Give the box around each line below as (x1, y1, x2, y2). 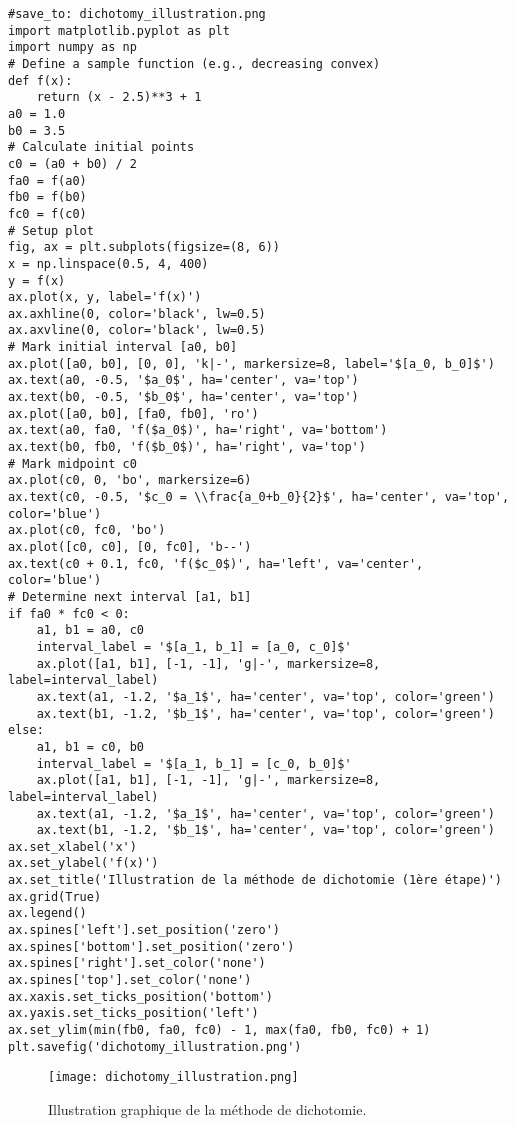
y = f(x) (8, 273, 66, 288)
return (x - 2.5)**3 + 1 (36, 90, 202, 105)
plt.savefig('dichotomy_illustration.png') (8, 1039, 302, 1054)
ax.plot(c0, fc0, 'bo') (8, 523, 166, 538)
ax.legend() (8, 906, 87, 921)
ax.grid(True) (8, 889, 102, 904)
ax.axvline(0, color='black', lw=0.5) (8, 323, 266, 338)
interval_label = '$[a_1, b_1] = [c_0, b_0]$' (36, 756, 352, 771)
